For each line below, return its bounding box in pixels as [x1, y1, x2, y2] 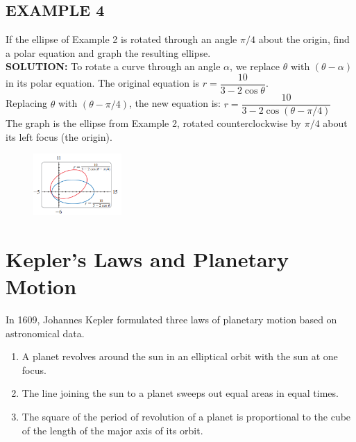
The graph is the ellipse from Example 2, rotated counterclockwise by [6, 116, 302, 130]
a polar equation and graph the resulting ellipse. [6, 45, 211, 60]
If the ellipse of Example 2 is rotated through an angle [6, 32, 237, 46]
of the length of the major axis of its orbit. [22, 423, 203, 437]
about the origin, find [258, 32, 350, 46]
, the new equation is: [129, 96, 221, 110]
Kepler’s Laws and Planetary [6, 244, 289, 273]
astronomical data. [6, 325, 85, 340]
